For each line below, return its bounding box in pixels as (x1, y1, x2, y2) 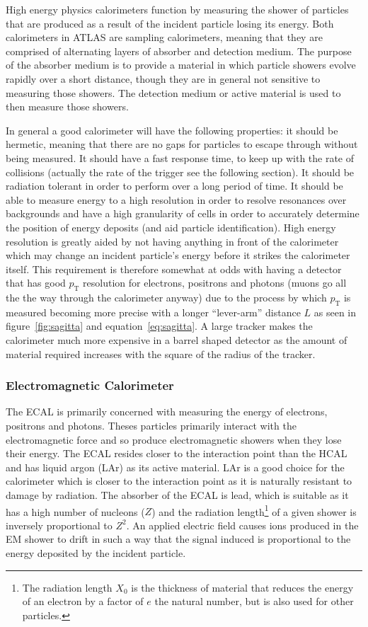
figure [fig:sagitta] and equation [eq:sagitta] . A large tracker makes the (6, 318, 313, 333)
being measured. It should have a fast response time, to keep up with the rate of (6, 150, 355, 165)
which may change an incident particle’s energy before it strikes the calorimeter (6, 248, 350, 263)
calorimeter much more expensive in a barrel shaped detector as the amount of (6, 333, 347, 347)
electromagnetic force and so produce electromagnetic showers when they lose (6, 432, 342, 447)
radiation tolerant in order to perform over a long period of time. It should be (6, 178, 343, 193)
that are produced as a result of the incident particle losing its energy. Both (6, 16, 334, 30)
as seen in (314, 304, 357, 319)
